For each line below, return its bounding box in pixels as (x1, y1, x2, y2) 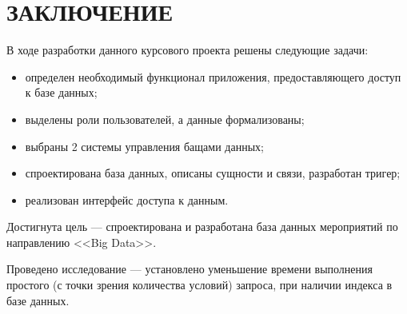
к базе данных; (25, 84, 98, 101)
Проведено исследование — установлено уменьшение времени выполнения (6, 260, 373, 277)
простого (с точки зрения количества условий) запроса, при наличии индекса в (6, 276, 393, 293)
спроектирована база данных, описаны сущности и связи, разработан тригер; (25, 165, 401, 181)
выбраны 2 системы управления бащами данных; (25, 137, 264, 154)
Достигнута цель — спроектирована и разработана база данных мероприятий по (6, 218, 398, 235)
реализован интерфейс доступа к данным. (25, 191, 229, 208)
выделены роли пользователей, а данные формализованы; (25, 110, 305, 127)
